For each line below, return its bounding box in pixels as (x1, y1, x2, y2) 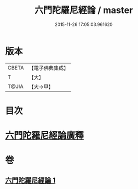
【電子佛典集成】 (28, 64, 69, 71)
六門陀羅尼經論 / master (34, 4, 133, 16)
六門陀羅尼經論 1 (5, 176, 56, 184)
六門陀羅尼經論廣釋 (5, 130, 84, 141)
